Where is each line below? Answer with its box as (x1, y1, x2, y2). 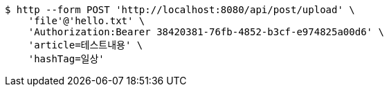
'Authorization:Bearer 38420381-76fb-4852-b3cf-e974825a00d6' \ (28, 26, 384, 37)
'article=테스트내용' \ (28, 39, 143, 50)
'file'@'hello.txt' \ (28, 15, 145, 26)
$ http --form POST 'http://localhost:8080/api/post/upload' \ (5, 4, 355, 15)
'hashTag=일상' (28, 53, 105, 64)
